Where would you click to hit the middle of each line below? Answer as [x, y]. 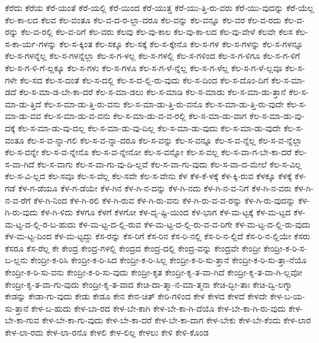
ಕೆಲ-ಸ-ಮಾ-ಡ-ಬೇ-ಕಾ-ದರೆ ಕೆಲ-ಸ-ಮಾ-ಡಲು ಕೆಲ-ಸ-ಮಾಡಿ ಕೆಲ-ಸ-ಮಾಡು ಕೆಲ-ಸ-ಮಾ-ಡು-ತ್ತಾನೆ [153, 92]
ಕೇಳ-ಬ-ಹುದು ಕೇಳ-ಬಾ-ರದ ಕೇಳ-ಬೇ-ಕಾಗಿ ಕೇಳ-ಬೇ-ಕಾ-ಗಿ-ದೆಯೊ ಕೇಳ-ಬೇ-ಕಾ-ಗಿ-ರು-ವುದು [159, 308]
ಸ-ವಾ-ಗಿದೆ [20, 164]
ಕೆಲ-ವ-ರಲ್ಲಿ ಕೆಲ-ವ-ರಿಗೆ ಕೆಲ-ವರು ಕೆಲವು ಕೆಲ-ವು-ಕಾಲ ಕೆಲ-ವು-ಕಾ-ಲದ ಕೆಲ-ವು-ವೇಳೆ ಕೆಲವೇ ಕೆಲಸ [157, 32]
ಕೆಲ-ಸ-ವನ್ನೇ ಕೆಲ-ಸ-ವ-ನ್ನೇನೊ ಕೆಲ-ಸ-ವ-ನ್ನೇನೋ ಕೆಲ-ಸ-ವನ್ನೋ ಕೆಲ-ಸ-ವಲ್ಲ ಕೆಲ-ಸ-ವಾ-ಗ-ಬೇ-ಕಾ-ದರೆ [148, 152]
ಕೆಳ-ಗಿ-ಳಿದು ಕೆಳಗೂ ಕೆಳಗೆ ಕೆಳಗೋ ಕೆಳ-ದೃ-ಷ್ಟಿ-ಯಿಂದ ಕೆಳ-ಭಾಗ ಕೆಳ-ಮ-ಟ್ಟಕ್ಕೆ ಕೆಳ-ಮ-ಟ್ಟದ [166, 212]
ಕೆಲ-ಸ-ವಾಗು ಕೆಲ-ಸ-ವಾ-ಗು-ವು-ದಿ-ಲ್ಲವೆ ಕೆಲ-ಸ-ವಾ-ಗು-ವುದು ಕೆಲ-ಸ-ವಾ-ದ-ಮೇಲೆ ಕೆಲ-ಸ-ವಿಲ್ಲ [169, 164]
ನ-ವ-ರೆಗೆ [18, 200]
